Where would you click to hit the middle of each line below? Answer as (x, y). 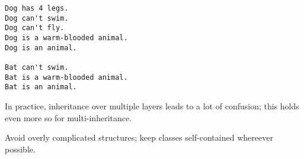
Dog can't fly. (35, 28)
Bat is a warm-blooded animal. (66, 77)
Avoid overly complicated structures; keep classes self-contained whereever (139, 137)
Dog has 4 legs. (37, 8)
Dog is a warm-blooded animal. (66, 38)
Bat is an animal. (41, 87)
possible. (20, 149)
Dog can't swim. (37, 18)
